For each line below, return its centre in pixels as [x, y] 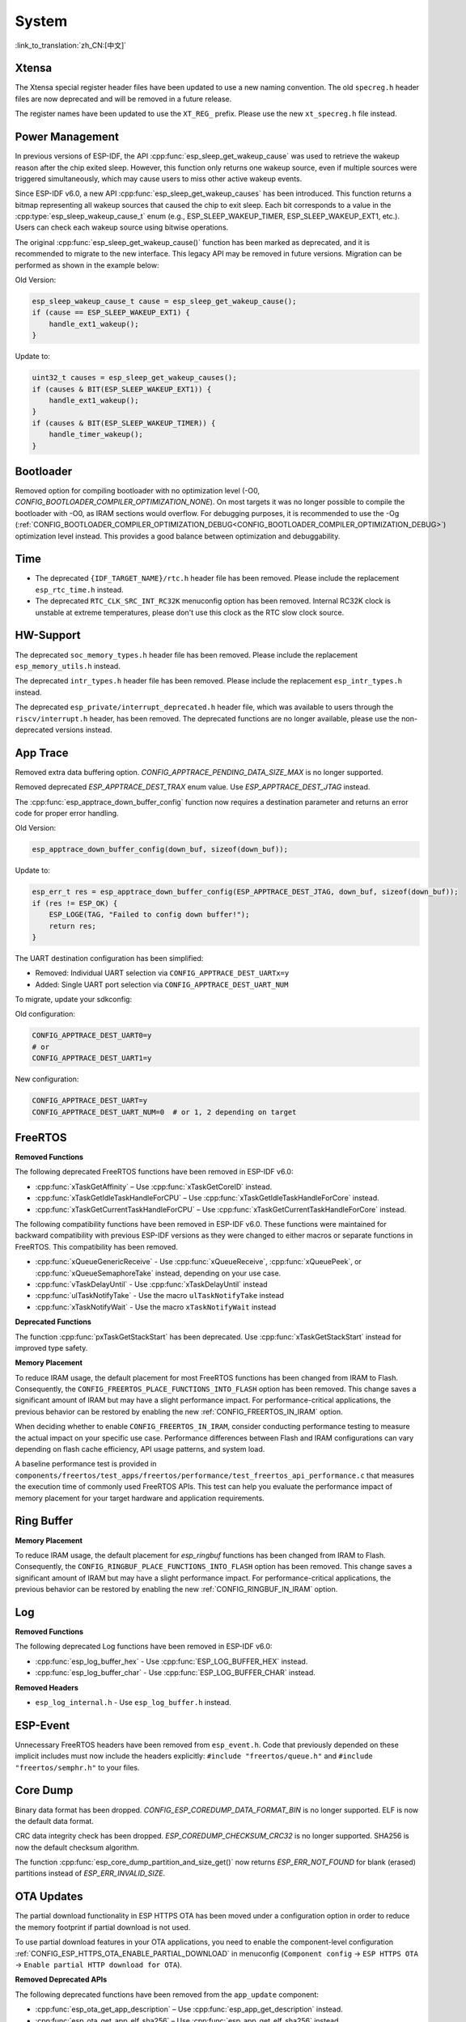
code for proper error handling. [67, 813]
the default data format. [55, 1821]
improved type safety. [51, 1347]
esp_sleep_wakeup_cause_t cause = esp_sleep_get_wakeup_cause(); [164, 302]
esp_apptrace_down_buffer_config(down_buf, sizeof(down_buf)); [160, 850]
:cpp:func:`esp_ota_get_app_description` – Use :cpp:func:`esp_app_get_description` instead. [189, 2009]
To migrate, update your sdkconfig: [74, 1000]
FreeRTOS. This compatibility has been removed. [96, 1246]
